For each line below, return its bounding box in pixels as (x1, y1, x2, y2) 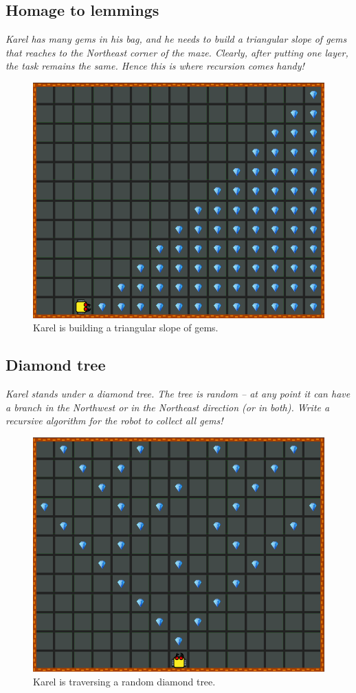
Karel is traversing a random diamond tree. (33, 674, 216, 689)
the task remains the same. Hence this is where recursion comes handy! (5, 59, 304, 73)
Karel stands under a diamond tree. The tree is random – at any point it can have (5, 386, 351, 400)
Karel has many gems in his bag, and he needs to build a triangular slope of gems (5, 32, 347, 46)
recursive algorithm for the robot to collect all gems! (5, 413, 223, 428)
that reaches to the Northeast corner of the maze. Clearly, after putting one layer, (5, 45, 348, 59)
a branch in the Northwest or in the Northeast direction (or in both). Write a (5, 400, 330, 414)
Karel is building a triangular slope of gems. (33, 320, 219, 335)
